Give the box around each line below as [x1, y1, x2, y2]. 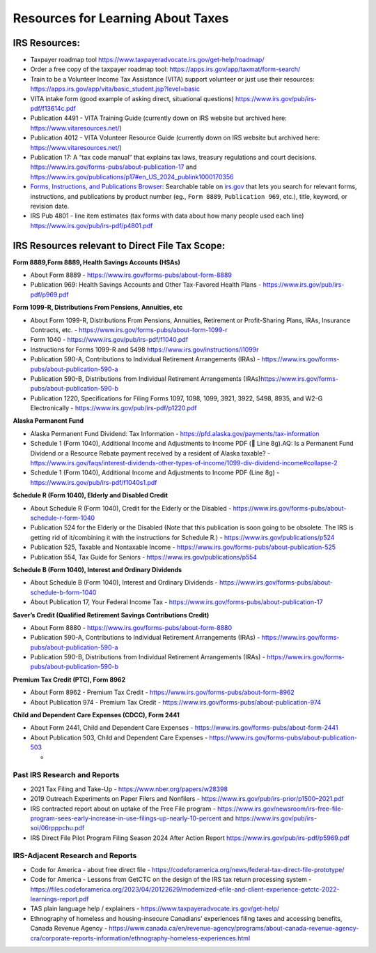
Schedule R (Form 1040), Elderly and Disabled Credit [13, 491, 169, 500]
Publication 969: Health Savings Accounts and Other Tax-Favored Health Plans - [30, 280, 262, 289]
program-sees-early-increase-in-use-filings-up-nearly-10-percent [30, 813, 222, 823]
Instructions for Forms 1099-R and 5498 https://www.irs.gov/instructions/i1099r [30, 345, 259, 354]
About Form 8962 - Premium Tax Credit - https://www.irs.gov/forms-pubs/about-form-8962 [30, 688, 295, 697]
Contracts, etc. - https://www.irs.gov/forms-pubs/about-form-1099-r [30, 325, 228, 334]
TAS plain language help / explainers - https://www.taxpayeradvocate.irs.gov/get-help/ [30, 904, 280, 913]
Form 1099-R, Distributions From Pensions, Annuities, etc [13, 303, 183, 312]
